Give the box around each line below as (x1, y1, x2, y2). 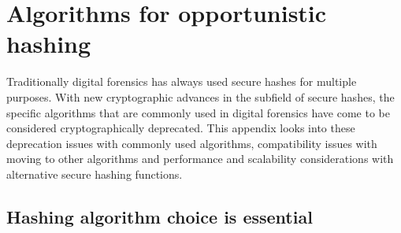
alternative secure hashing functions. (6, 165, 183, 182)
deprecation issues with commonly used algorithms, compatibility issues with (6, 135, 377, 151)
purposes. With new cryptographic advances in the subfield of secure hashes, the (6, 88, 395, 105)
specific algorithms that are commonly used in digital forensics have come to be (6, 104, 390, 120)
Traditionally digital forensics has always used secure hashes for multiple (6, 73, 357, 90)
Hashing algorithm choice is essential (6, 204, 313, 228)
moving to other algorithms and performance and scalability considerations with (6, 150, 394, 167)
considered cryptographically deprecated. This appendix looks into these (6, 120, 355, 136)
